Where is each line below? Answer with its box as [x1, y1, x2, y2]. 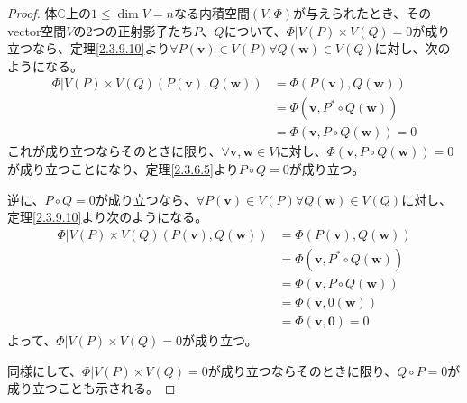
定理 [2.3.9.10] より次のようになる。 [7, 207, 208, 226]
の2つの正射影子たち [73, 21, 194, 40]
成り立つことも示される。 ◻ [7, 379, 176, 398]
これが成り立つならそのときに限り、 [7, 142, 222, 160]
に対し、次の [374, 39, 451, 58]
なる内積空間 [173, 4, 250, 22]
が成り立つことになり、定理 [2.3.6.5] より [7, 160, 239, 179]
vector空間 [7, 21, 67, 40]
